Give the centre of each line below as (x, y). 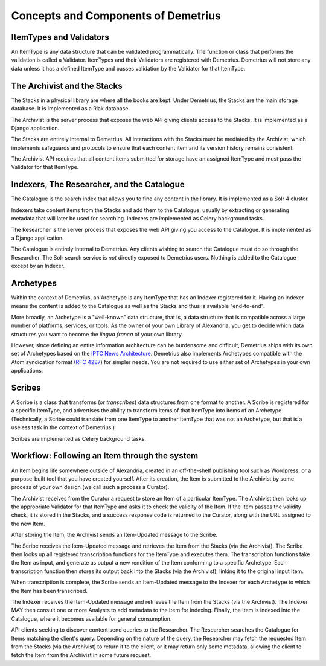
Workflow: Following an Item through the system (105, 456)
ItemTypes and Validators (60, 37)
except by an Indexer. (38, 266)
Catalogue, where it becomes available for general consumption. (91, 618)
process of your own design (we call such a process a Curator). (90, 487)
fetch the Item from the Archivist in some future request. (81, 655)
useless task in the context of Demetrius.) (63, 427)
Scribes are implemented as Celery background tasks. (78, 438)
